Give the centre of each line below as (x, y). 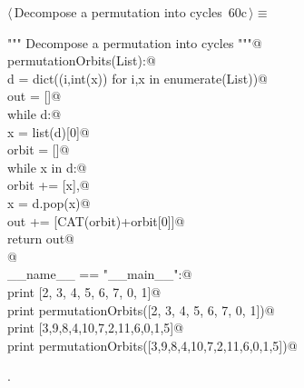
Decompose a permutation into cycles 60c (131, 12)
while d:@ (34, 113)
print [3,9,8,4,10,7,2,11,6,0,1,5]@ (96, 328)
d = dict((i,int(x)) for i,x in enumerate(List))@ (137, 78)
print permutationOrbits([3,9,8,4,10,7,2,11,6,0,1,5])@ (152, 345)
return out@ (41, 239)
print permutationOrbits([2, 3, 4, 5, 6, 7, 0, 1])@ (141, 309)
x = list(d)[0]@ (49, 131)
